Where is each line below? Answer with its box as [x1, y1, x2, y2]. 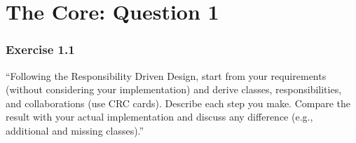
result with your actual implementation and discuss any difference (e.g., [6, 109, 313, 124]
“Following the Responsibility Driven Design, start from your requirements [6, 68, 327, 83]
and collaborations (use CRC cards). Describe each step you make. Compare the [6, 95, 351, 110]
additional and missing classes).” [6, 123, 144, 137]
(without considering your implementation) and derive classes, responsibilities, [6, 82, 342, 97]
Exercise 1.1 [6, 41, 75, 58]
